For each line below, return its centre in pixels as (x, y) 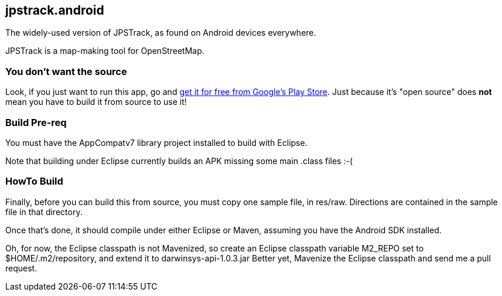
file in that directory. (44, 212)
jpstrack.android (55, 10)
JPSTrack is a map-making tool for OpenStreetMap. (105, 51)
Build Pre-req (36, 122)
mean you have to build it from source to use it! (96, 102)
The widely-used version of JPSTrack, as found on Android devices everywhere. (161, 33)
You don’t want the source (66, 71)
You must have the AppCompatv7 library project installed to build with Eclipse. (156, 142)
